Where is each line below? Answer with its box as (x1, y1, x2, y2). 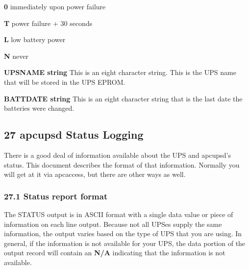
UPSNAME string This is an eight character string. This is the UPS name (4, 67, 236, 77)
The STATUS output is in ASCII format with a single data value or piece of (4, 209, 233, 219)
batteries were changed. (4, 103, 75, 113)
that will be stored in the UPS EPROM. (4, 76, 125, 87)
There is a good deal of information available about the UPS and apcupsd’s (4, 149, 231, 160)
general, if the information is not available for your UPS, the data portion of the (4, 238, 246, 248)
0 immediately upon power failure (4, 1, 106, 11)
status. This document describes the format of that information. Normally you (4, 159, 240, 170)
